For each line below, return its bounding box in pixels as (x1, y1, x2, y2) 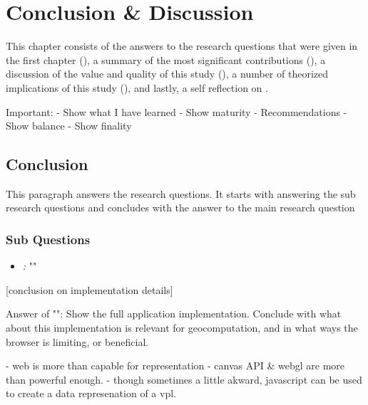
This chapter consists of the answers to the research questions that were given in (6, 38, 358, 53)
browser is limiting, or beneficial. (6, 334, 149, 349)
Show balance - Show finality (6, 118, 132, 133)
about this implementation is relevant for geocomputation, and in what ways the (6, 320, 358, 335)
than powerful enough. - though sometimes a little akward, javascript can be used (6, 372, 362, 386)
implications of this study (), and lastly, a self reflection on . (6, 80, 268, 95)
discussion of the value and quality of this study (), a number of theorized (6, 66, 328, 81)
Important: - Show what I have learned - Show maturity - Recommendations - (6, 104, 347, 119)
